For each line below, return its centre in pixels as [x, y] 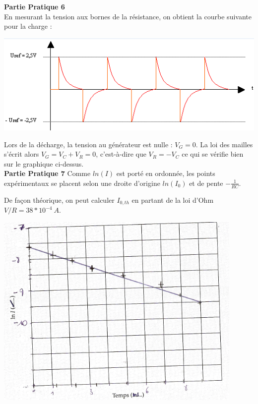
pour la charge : [28, 26]
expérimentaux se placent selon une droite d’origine [82, 183]
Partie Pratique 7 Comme [47, 173]
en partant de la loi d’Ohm [173, 200]
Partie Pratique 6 [34, 6]
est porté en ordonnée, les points [166, 173]
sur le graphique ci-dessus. [44, 163]
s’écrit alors [22, 154]
